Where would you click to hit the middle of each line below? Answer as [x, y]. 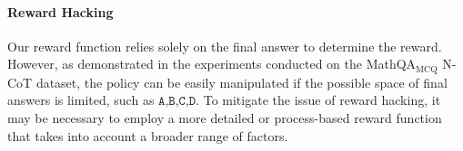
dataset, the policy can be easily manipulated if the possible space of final [242, 82]
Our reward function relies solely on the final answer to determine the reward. [225, 46]
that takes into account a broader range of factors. [148, 135]
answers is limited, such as [81, 100]
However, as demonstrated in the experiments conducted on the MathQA [212, 64]
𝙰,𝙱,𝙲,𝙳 [177, 102]
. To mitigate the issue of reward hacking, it [318, 100]
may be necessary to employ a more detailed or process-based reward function [225, 118]
